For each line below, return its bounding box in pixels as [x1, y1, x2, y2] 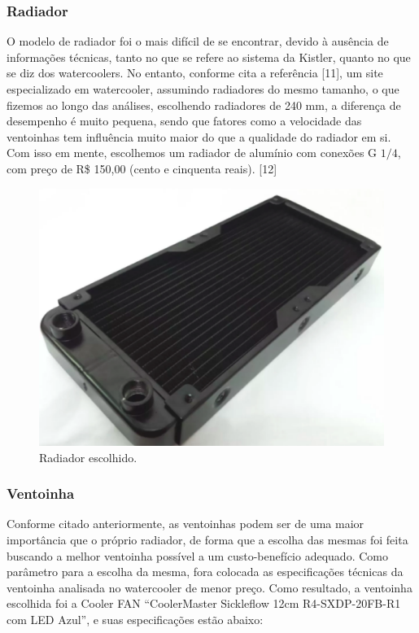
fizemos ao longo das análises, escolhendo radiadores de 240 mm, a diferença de [7, 96, 401, 113]
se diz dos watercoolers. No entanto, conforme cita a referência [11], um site [7, 64, 383, 81]
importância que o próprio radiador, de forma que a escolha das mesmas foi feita [7, 530, 408, 548]
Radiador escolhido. [39, 448, 137, 465]
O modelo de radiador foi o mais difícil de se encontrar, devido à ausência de [7, 33, 389, 50]
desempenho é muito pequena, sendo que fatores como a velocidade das [7, 112, 362, 129]
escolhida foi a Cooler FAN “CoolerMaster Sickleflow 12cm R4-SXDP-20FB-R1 [7, 595, 401, 612]
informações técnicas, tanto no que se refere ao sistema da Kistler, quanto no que [7, 48, 411, 65]
